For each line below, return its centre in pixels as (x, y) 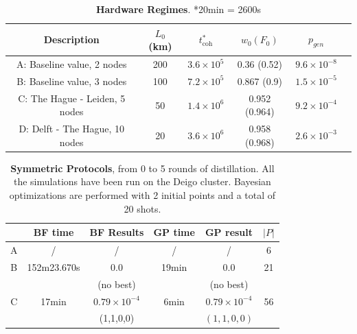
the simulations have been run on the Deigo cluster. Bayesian (142, 181)
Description (71, 39)
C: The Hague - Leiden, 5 (72, 98)
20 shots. (142, 208)
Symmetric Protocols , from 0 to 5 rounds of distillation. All (142, 168)
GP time (174, 232)
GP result (229, 232)
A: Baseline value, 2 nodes (71, 64)
